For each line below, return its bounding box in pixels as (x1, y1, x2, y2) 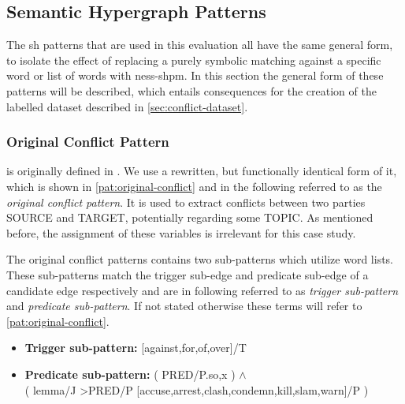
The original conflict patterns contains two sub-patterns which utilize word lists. (6, 251, 394, 267)
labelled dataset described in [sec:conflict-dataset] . (6, 98, 248, 114)
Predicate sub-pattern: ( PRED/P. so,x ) (24, 365, 236, 382)
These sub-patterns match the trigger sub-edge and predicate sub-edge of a (6, 266, 369, 282)
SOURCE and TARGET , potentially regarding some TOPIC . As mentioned (6, 209, 373, 226)
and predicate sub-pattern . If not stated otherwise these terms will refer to (6, 297, 362, 314)
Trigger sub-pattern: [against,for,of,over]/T (24, 339, 247, 356)
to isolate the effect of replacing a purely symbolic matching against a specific (6, 51, 381, 68)
